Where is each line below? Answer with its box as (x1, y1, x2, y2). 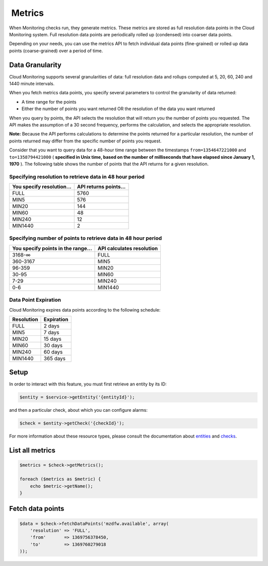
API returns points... (77, 184, 126, 190)
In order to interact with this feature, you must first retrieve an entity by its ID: (9, 381, 167, 387)
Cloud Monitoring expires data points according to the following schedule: (9, 307, 161, 313)
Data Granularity (9, 61, 62, 69)
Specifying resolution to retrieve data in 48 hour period (9, 173, 145, 180)
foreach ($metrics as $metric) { (19, 476, 101, 482)
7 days (44, 329, 60, 336)
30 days (44, 342, 63, 349)
